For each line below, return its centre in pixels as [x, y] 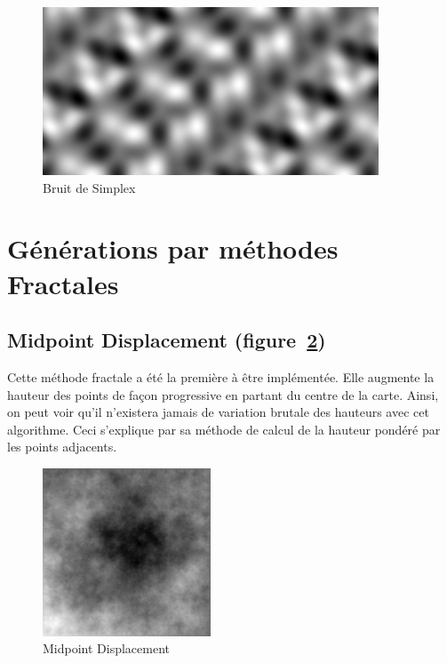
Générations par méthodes [173, 248]
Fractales [63, 283]
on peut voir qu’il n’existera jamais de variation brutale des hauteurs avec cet [218, 412]
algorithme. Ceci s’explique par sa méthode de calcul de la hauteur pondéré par [224, 429]
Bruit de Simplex [89, 187]
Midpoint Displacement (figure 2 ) [167, 340]
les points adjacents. [62, 447]
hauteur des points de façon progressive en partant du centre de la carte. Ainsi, [223, 394]
